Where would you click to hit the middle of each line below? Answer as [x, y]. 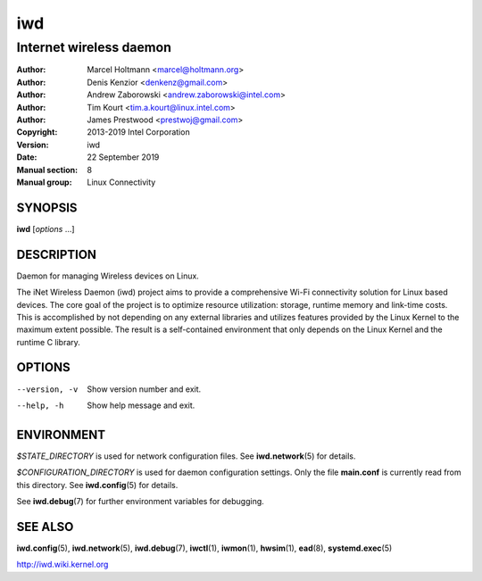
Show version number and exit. [144, 389]
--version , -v [47, 389]
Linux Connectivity [121, 182]
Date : [27, 157]
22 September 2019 [123, 157]
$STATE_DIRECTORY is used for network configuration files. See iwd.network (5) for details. [186, 456]
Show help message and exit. [141, 405]
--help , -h [40, 405]
